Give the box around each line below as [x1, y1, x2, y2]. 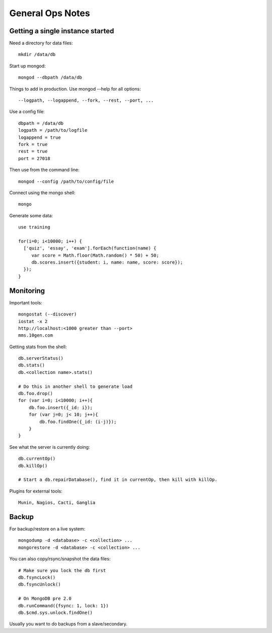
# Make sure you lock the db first [18, 568, 106, 573]
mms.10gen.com [18, 333, 53, 338]
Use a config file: [9, 109, 45, 115]
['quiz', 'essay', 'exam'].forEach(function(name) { [23, 246, 157, 251]
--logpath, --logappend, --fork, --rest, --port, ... [18, 98, 154, 103]
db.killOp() [18, 463, 48, 468]
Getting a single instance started [9, 27, 114, 35]
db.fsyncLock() [18, 574, 56, 580]
